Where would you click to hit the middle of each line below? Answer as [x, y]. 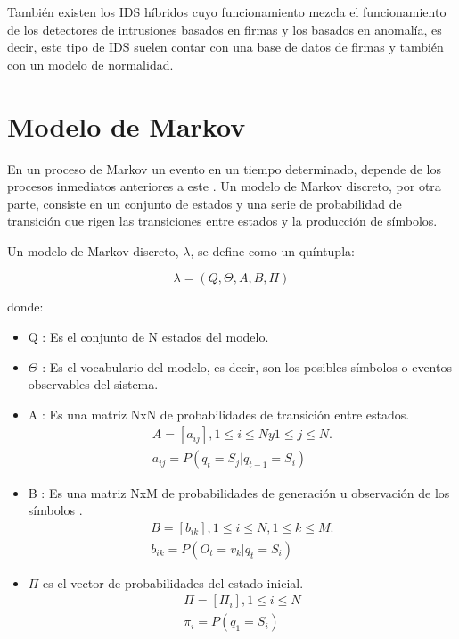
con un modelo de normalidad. [90, 64]
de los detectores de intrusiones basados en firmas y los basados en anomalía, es [225, 29]
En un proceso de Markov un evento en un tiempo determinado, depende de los [224, 168]
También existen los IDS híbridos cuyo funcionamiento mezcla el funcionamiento [227, 12]
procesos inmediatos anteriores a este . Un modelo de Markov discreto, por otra [224, 186]
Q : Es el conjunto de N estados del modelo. [148, 337]
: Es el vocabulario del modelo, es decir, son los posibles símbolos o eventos [247, 366]
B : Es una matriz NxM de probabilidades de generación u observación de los [239, 492]
